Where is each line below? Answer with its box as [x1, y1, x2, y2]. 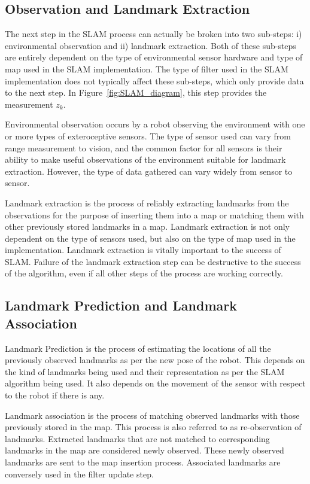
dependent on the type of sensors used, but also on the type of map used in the [5, 232, 296, 244]
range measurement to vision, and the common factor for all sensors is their [5, 141, 282, 154]
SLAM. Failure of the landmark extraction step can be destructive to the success [5, 255, 301, 267]
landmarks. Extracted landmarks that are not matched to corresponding [5, 432, 270, 445]
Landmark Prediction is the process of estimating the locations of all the [5, 342, 271, 354]
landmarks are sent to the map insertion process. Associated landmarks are [5, 456, 281, 468]
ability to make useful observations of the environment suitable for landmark [5, 153, 286, 166]
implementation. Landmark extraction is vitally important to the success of [5, 243, 281, 256]
